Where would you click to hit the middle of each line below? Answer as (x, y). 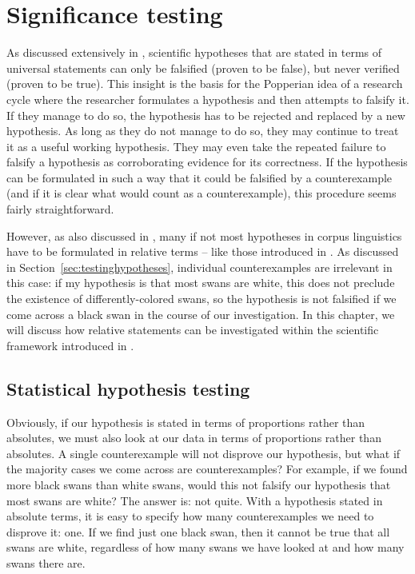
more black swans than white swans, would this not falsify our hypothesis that (199, 484)
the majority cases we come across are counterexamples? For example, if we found (207, 469)
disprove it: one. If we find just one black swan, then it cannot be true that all (198, 531)
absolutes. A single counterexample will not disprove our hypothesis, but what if (204, 453)
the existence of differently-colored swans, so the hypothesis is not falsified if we (202, 299)
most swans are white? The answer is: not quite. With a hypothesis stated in (195, 500)
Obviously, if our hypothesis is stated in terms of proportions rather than (186, 422)
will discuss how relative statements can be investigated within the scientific (193, 330)
